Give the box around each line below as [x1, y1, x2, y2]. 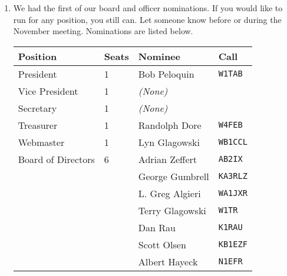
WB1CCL [218, 137, 248, 147]
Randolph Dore [138, 118, 202, 132]
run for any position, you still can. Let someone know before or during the [13, 13, 282, 25]
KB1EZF [218, 240, 248, 250]
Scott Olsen [138, 237, 186, 251]
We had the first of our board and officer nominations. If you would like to [13, 2, 283, 14]
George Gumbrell [138, 169, 209, 183]
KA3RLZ [218, 171, 248, 181]
